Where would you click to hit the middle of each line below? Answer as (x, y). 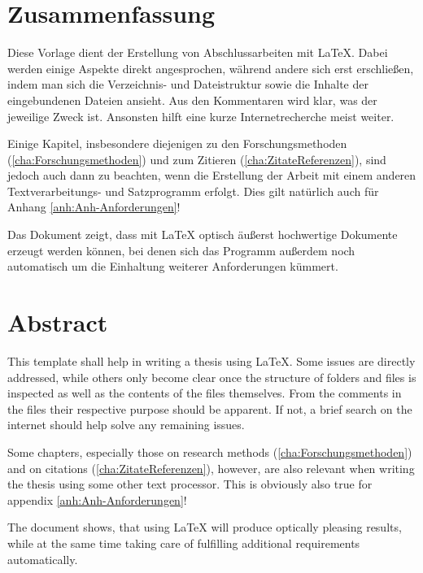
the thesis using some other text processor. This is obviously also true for (190, 484)
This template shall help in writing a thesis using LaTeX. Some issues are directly (211, 360)
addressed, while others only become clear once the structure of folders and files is (212, 377)
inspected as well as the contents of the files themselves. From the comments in (205, 393)
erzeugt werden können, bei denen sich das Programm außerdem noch (181, 250)
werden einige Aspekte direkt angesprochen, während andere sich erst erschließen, (211, 68)
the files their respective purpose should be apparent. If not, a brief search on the (210, 408)
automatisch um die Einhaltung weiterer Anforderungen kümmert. (173, 266)
